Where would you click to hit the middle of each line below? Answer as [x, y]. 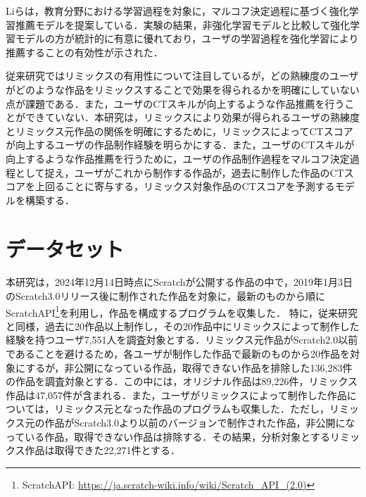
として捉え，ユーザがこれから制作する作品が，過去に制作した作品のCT [179, 172]
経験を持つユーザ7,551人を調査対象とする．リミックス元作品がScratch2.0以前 [182, 340]
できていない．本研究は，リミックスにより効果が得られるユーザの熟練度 [193, 117]
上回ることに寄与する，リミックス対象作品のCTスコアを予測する [185, 186]
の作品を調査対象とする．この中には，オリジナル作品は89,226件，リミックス [182, 381]
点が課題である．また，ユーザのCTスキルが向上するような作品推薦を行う [175, 103]
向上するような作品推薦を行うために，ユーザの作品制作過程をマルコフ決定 [178, 158]
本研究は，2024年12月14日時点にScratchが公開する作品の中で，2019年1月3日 [179, 282]
